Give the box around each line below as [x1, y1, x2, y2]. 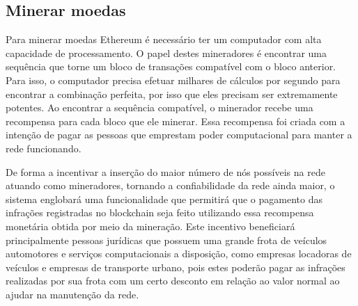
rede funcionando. [6, 140, 81, 155]
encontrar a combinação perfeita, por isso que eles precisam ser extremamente [6, 86, 338, 101]
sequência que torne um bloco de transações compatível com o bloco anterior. [6, 59, 336, 74]
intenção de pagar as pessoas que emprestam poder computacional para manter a [6, 127, 352, 142]
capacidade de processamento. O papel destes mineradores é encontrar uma [6, 45, 327, 60]
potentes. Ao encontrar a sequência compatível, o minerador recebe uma [6, 100, 313, 115]
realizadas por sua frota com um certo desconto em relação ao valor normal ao [6, 273, 340, 288]
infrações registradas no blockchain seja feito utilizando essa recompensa [6, 205, 314, 220]
